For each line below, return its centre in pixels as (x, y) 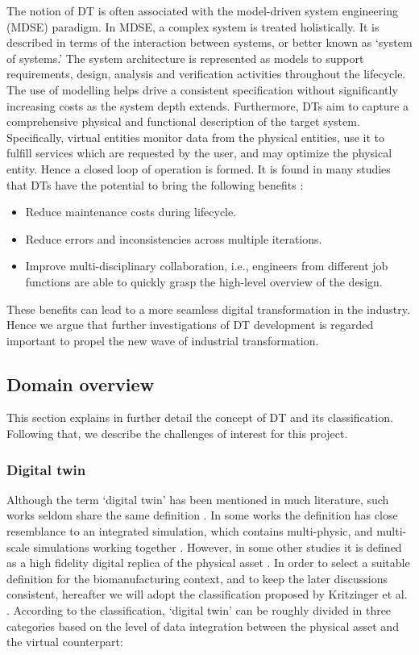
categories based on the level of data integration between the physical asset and (203, 626)
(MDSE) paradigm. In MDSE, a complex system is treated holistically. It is (193, 26)
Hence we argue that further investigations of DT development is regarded (190, 325)
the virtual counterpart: (65, 642)
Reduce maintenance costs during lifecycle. (131, 212)
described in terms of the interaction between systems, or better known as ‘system (209, 42)
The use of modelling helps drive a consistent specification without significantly (202, 89)
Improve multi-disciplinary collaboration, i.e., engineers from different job (207, 266)
